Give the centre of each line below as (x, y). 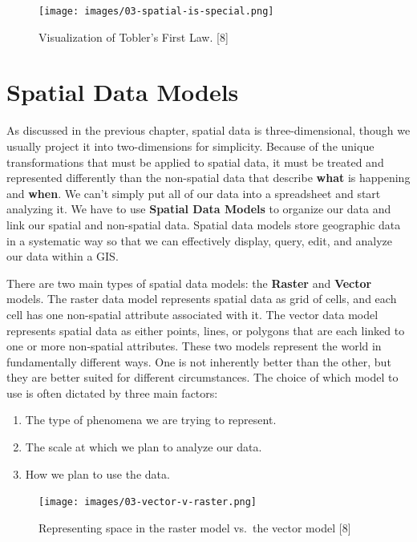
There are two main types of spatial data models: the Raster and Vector (189, 283)
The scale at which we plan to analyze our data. (144, 447)
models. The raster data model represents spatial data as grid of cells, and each (202, 299)
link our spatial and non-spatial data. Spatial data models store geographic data (204, 224)
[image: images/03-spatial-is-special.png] (156, 11)
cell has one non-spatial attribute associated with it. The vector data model (192, 314)
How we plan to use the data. (97, 473)
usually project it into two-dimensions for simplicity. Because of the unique (190, 146)
